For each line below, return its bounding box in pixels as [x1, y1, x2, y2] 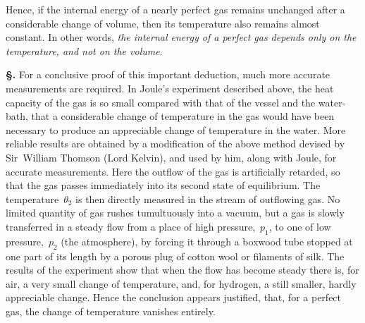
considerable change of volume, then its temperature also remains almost [6, 16, 320, 30]
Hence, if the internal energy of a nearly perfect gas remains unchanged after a [6, 2, 345, 16]
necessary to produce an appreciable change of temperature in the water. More [6, 122, 346, 137]
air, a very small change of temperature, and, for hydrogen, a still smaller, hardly [6, 276, 357, 291]
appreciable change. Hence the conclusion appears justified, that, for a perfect [6, 290, 342, 305]
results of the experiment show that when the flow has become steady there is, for [6, 262, 359, 277]
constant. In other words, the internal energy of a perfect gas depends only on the [6, 30, 357, 44]
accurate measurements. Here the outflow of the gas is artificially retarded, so [6, 164, 340, 178]
